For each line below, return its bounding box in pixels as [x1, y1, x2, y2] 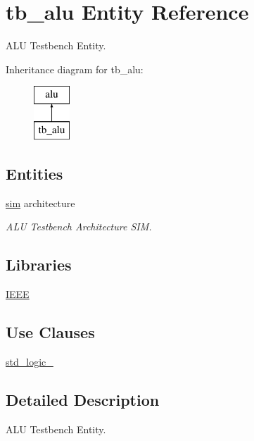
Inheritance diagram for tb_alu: [6, 61, 144, 76]
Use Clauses [6, 321, 95, 343]
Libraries [6, 254, 72, 275]
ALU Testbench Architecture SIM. [6, 219, 152, 234]
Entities [6, 162, 63, 184]
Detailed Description [6, 388, 160, 410]
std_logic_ [6, 354, 53, 368]
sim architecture [6, 195, 75, 210]
